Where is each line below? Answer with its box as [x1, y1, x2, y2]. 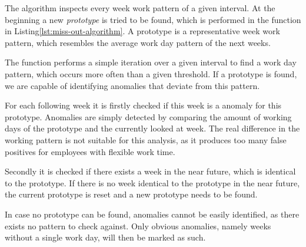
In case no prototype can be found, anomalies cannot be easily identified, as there [5, 208, 300, 220]
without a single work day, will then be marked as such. [5, 231, 206, 243]
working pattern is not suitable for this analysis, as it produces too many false [5, 133, 287, 146]
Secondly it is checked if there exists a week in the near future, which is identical [5, 165, 296, 177]
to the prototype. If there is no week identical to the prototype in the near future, [5, 176, 300, 189]
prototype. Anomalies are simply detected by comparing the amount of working [5, 110, 292, 123]
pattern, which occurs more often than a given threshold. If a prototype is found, [5, 67, 297, 80]
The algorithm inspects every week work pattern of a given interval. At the [5, 2, 275, 14]
